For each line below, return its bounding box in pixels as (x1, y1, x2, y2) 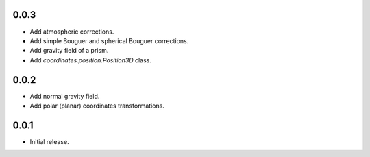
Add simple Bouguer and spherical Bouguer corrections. (29, 36, 189, 45)
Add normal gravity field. (29, 92, 100, 100)
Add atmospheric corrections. (29, 27, 114, 36)
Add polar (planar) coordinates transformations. (29, 101, 164, 110)
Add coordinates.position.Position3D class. (29, 56, 152, 64)
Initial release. (29, 137, 69, 145)
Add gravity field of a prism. (29, 47, 109, 55)
